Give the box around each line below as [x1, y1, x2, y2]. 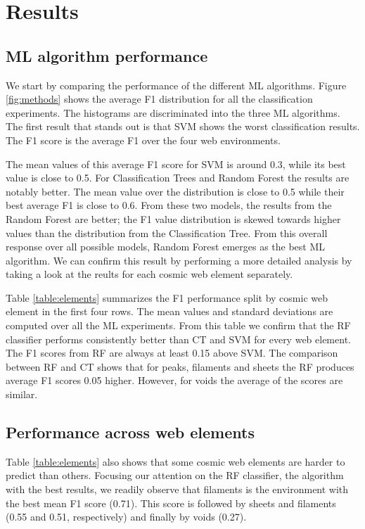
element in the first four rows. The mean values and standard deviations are [6, 304, 333, 319]
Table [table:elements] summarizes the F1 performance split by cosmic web [6, 290, 328, 305]
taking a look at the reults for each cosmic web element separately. [6, 267, 293, 281]
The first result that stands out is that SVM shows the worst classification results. [6, 119, 360, 134]
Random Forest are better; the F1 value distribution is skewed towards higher [6, 211, 341, 226]
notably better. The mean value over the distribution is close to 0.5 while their [6, 184, 345, 198]
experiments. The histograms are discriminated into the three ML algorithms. [6, 105, 340, 120]
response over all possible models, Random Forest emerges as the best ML [6, 239, 326, 254]
